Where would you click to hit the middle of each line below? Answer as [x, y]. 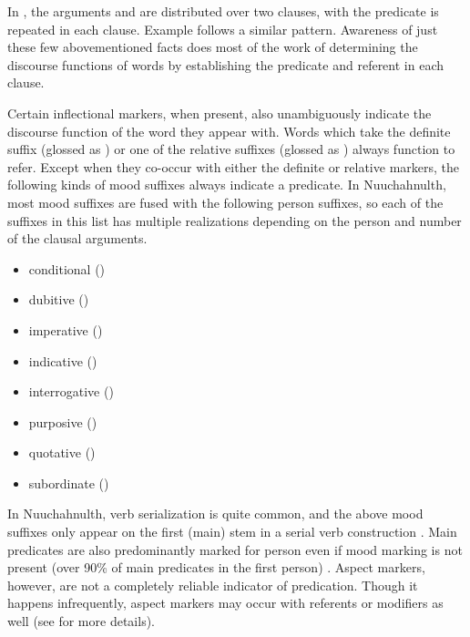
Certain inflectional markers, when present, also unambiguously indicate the [220, 113]
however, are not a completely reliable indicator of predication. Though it [213, 585]
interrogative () [71, 391]
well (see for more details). [81, 621]
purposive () [63, 421]
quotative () [62, 452]
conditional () [67, 268]
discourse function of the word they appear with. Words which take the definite [229, 131]
